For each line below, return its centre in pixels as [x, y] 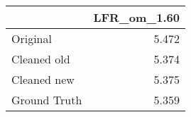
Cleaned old [41, 59]
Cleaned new [43, 79]
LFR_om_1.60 [136, 17]
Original [32, 38]
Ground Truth [47, 100]
